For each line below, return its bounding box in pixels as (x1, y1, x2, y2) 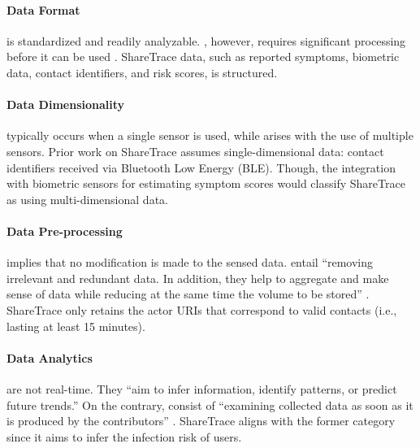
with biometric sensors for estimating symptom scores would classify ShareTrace (6, 175, 405, 192)
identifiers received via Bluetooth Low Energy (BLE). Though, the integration (6, 159, 396, 176)
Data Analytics (6, 349, 93, 366)
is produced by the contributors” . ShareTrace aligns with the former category (6, 412, 396, 429)
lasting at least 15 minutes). (6, 317, 145, 334)
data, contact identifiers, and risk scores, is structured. (6, 63, 278, 80)
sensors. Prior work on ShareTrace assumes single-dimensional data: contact (6, 142, 384, 159)
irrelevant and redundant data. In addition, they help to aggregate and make (6, 269, 389, 286)
